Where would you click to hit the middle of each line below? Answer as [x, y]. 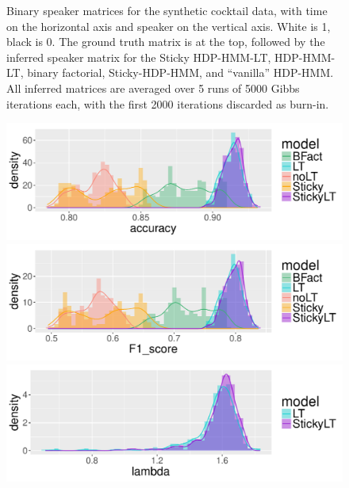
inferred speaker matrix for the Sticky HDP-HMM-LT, [139, 57]
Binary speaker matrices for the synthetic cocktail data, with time [167, 10]
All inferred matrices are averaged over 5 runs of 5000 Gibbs [153, 88]
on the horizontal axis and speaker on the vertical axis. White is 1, [169, 26]
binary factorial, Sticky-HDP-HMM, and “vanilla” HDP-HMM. [180, 72]
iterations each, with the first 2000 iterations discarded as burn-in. [168, 103]
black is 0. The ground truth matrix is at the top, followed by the [166, 42]
